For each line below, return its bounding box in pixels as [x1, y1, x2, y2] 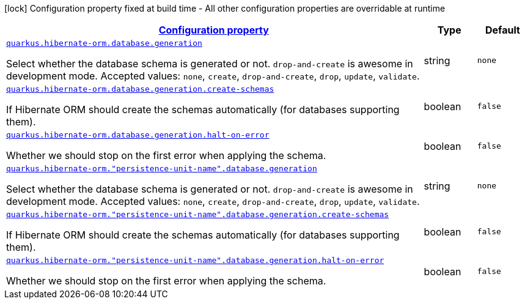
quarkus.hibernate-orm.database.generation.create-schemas [6, 84, 274, 94]
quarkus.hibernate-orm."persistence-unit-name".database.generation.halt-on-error [6, 256, 384, 265]
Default [485, 24, 520, 36]
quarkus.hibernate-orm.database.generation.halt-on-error [6, 130, 270, 139]
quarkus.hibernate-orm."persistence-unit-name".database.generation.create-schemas [6, 210, 389, 219]
